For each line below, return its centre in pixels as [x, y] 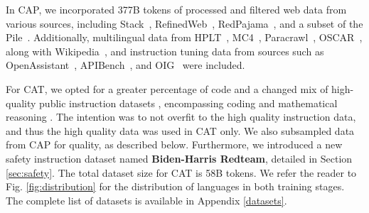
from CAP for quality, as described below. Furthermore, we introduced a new [174, 144]
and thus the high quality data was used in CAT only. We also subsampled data [180, 130]
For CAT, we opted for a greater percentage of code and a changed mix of [167, 88]
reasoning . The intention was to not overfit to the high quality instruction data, [181, 117]
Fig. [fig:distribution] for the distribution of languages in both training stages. [175, 186]
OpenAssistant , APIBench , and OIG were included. [125, 65]
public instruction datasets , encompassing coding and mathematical [188, 103]
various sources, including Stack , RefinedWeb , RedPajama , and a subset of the [184, 23]
